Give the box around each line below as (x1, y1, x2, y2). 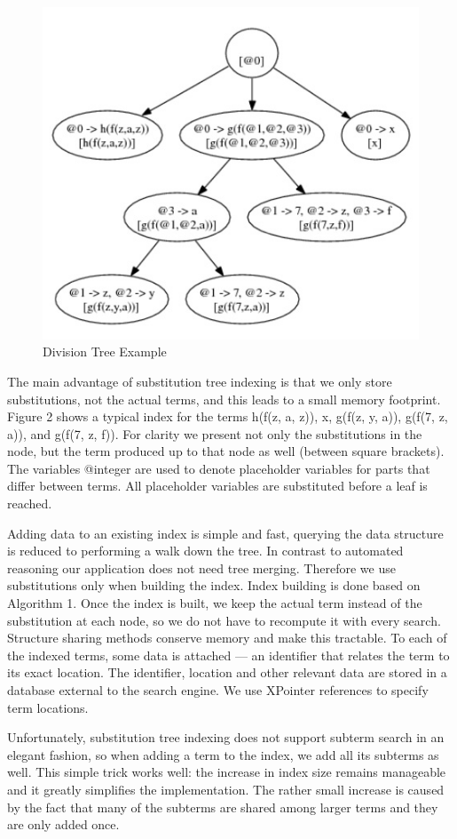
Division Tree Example (43, 342, 167, 361)
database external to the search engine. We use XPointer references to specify (7, 681, 429, 699)
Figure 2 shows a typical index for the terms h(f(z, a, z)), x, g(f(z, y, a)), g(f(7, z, (7, 407, 448, 426)
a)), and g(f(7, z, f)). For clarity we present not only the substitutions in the (7, 424, 422, 443)
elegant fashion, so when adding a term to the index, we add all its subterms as (7, 745, 439, 763)
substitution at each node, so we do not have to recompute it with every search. (7, 611, 441, 629)
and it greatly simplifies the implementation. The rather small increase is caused (7, 779, 445, 798)
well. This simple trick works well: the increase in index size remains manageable (7, 763, 446, 781)
